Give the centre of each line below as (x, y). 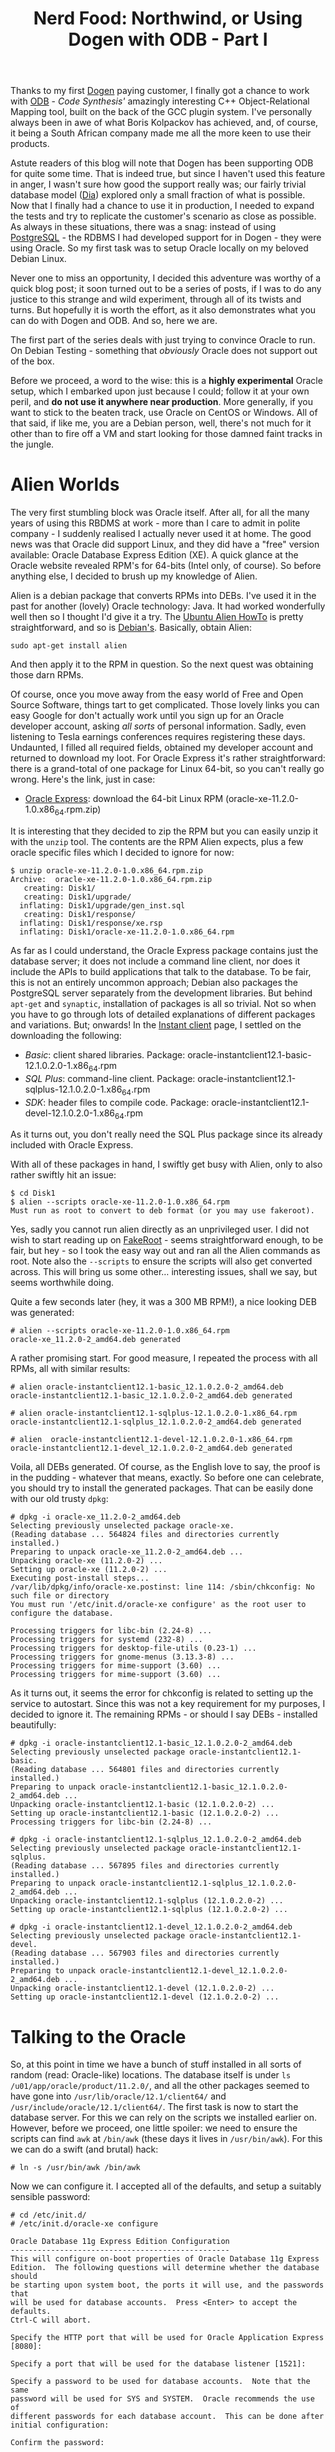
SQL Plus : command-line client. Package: (110, 1078)
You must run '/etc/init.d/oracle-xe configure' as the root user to (158, 1605)
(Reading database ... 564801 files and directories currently (145, 1770)
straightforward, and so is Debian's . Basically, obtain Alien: (131, 628)
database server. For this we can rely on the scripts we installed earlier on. (163, 2118)
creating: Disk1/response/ (80, 914)
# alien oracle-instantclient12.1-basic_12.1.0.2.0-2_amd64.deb (147, 1387)
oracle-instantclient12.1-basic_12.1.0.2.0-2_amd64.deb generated (151, 1396)
